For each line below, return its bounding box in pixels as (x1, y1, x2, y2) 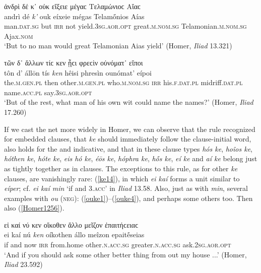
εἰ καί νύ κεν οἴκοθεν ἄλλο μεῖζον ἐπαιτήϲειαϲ (4, 219, 139, 230)
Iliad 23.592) (4, 259, 43, 269)
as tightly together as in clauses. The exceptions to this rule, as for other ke (4, 163, 238, 173)
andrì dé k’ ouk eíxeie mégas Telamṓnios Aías (4, 11, 145, 21)
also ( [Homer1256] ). (4, 202, 64, 213)
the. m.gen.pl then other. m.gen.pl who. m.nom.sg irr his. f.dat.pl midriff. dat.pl (4, 77, 243, 88)
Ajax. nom (4, 30, 33, 41)
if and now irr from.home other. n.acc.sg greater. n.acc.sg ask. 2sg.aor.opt (4, 239, 231, 250)
